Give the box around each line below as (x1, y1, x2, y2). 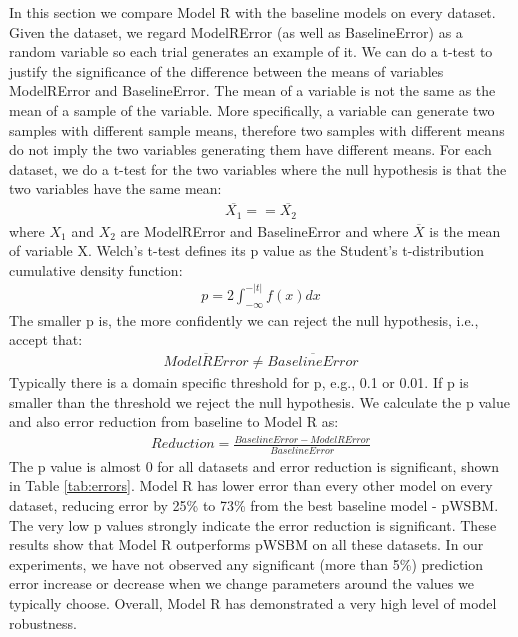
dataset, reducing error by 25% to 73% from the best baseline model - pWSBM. (9, 494, 499, 515)
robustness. (9, 612, 77, 633)
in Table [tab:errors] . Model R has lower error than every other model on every (9, 475, 493, 496)
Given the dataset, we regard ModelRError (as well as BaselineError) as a (9, 21, 463, 42)
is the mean (429, 220, 501, 241)
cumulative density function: (9, 259, 183, 280)
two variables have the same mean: (9, 178, 222, 199)
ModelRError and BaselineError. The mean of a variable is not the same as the (9, 80, 496, 101)
